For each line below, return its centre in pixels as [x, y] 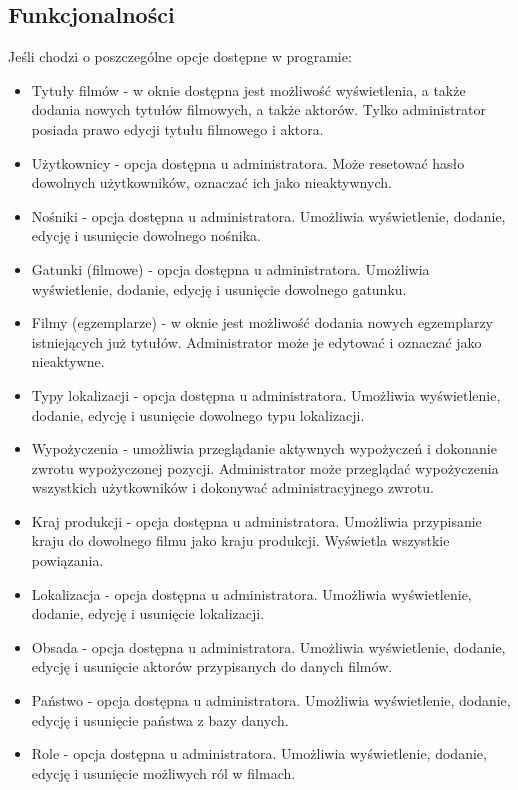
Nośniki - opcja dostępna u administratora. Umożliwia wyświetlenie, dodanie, [268, 215]
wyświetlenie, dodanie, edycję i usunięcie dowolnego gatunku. [219, 288]
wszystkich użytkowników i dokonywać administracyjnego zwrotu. [232, 487]
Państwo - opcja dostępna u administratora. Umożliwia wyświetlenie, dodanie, [271, 700]
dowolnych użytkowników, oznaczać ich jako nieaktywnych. [211, 182]
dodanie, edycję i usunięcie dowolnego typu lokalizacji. [198, 414]
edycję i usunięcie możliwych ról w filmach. [163, 772]
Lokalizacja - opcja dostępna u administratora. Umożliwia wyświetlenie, [251, 593]
